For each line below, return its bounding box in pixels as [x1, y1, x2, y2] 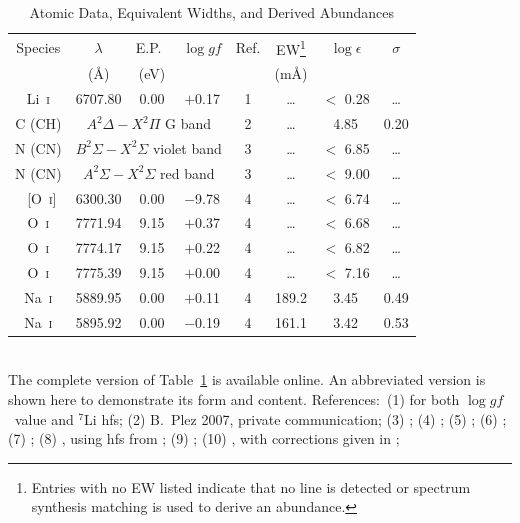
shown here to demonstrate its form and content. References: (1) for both [8, 389, 460, 410]
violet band [152, 137, 222, 158]
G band [164, 113, 211, 134]
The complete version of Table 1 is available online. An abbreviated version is [8, 369, 486, 390]
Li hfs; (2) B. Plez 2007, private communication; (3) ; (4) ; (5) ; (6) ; [84, 408, 507, 429]
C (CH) [15, 113, 62, 134]
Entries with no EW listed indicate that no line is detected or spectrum [31, 476, 471, 497]
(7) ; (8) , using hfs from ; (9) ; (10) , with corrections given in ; [8, 428, 400, 449]
